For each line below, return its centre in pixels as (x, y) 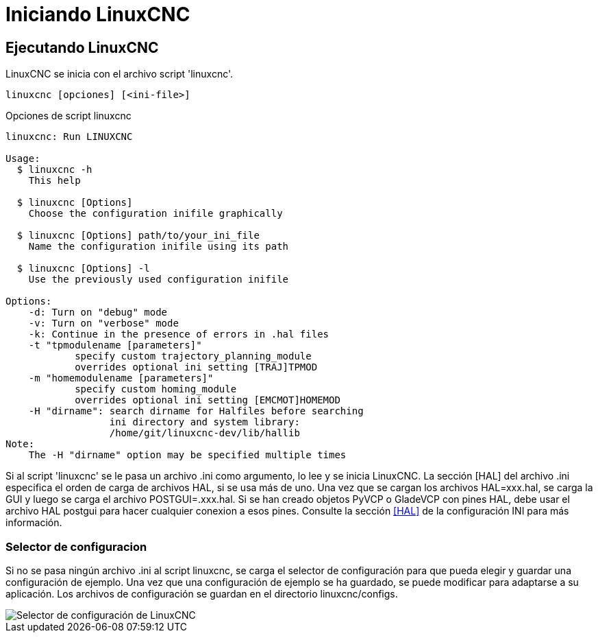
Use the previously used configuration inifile (159, 280)
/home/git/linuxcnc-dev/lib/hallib (204, 433)
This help (54, 181)
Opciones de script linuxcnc (68, 116)
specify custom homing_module (156, 389)
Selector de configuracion (76, 546)
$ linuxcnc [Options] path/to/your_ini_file (138, 236)
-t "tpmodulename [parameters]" (115, 345)
